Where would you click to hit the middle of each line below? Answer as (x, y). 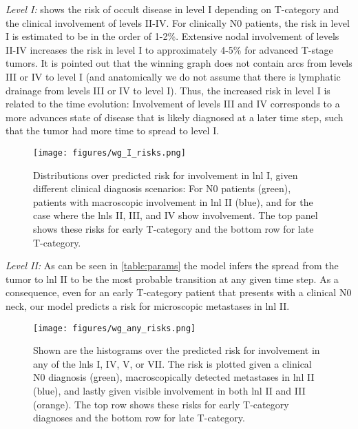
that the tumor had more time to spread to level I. (113, 130)
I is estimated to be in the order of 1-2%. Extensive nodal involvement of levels (172, 36)
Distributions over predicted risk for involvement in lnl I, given (166, 175)
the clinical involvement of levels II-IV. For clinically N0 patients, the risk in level (178, 22)
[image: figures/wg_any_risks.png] (115, 328)
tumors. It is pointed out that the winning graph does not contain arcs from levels (179, 63)
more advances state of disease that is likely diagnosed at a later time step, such (175, 117)
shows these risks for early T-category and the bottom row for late (173, 228)
